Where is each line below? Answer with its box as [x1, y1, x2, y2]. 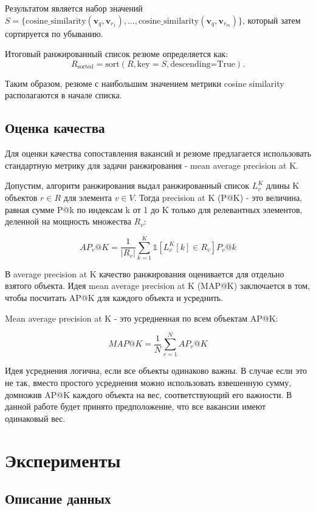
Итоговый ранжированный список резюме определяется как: [5, 47, 228, 60]
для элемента [63, 191, 112, 203]
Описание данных [5, 489, 111, 508]
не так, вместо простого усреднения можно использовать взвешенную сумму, [5, 376, 292, 388]
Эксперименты [5, 447, 121, 472]
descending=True [170, 59, 235, 69]
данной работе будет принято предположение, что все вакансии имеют [5, 400, 266, 413]
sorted [77, 64, 94, 70]
